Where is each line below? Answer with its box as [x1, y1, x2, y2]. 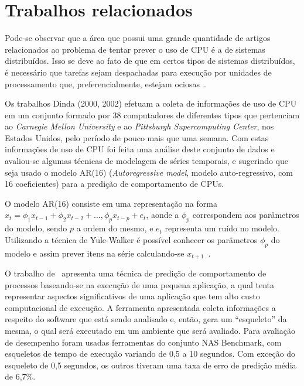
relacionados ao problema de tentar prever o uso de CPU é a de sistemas [5, 43, 265, 55]
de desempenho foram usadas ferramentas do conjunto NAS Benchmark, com [5, 336, 282, 348]
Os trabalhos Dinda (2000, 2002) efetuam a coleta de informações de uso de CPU [5, 97, 297, 110]
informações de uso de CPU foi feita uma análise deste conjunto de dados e [5, 143, 275, 155]
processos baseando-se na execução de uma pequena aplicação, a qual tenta [5, 278, 275, 291]
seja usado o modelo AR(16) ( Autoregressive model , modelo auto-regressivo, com [5, 166, 293, 178]
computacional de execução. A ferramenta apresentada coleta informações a [5, 301, 276, 313]
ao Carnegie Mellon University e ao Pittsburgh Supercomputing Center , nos [5, 120, 274, 132]
